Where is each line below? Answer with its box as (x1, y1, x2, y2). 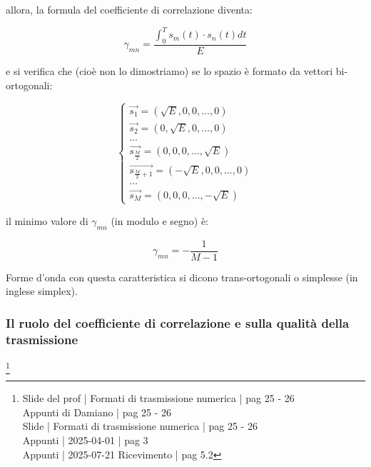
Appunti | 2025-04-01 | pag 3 (22, 433, 148, 448)
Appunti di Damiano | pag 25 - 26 (22, 404, 172, 419)
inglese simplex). (6, 283, 78, 298)
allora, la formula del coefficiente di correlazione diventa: (6, 2, 253, 16)
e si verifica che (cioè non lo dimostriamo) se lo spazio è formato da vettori (6, 63, 333, 78)
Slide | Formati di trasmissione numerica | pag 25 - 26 (22, 418, 258, 433)
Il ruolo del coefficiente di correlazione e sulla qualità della (6, 313, 350, 331)
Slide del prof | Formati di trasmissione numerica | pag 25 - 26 (22, 391, 295, 406)
